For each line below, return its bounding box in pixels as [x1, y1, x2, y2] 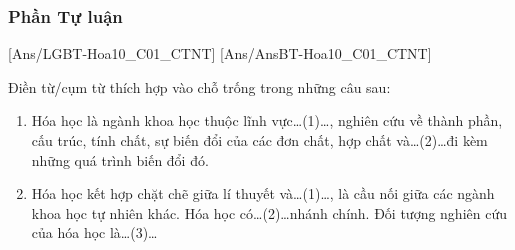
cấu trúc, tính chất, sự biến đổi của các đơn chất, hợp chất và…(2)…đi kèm [31, 130, 488, 150]
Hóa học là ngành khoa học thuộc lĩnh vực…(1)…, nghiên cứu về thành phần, [31, 110, 503, 131]
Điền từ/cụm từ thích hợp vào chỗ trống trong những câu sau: [8, 76, 391, 97]
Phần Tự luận [8, 3, 123, 28]
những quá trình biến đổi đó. [31, 149, 209, 170]
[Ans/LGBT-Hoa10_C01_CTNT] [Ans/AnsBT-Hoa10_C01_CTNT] [8, 43, 432, 64]
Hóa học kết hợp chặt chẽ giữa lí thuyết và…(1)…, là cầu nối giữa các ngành [31, 183, 495, 204]
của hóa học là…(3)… [31, 222, 158, 243]
